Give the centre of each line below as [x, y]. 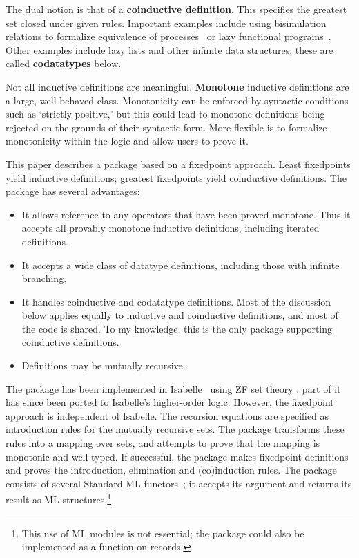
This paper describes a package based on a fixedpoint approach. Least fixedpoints [178, 164]
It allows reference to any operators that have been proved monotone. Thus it [186, 214]
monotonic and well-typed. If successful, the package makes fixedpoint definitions [177, 456]
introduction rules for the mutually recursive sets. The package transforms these [175, 429]
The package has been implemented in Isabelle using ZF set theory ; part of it [173, 388]
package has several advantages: [73, 191]
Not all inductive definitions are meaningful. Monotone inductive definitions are [177, 86]
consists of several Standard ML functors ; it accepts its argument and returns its [179, 483]
